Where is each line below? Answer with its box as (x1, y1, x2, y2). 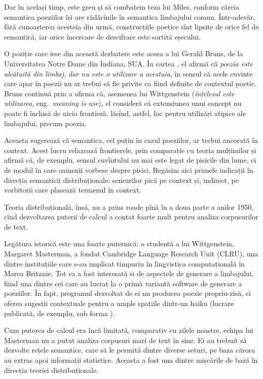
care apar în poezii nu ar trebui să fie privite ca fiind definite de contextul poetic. (4, 78, 257, 89)
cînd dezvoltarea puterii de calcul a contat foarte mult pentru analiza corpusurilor (4, 211, 258, 222)
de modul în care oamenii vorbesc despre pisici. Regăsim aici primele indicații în (4, 164, 253, 175)
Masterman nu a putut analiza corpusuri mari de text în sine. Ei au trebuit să (4, 334, 247, 345)
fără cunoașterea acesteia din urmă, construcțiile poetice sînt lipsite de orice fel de (4, 21, 259, 32)
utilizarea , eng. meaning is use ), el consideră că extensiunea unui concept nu (4, 98, 242, 108)
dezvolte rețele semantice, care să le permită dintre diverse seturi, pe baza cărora (4, 345, 255, 355)
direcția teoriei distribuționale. (4, 364, 99, 375)
